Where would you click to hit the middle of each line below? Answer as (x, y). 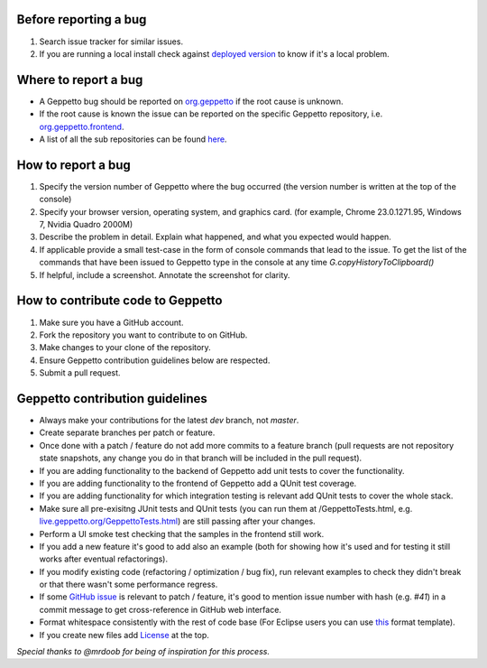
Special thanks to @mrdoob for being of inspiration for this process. (143, 652)
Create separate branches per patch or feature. (127, 432)
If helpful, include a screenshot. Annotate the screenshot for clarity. (165, 274)
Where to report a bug (80, 80)
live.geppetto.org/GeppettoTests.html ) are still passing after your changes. (177, 521)
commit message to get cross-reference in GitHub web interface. (160, 609)
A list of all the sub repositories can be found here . (133, 139)
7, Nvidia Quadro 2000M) (86, 225)
